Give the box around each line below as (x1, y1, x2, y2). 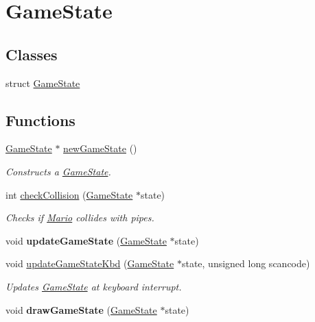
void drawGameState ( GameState (5, 302, 157, 317)
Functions (5, 109, 75, 130)
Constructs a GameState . (5, 164, 111, 178)
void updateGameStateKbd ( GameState (5, 256, 174, 271)
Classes (5, 43, 58, 64)
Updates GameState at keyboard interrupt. (5, 279, 182, 293)
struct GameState (5, 75, 80, 90)
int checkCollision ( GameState (5, 187, 133, 201)
